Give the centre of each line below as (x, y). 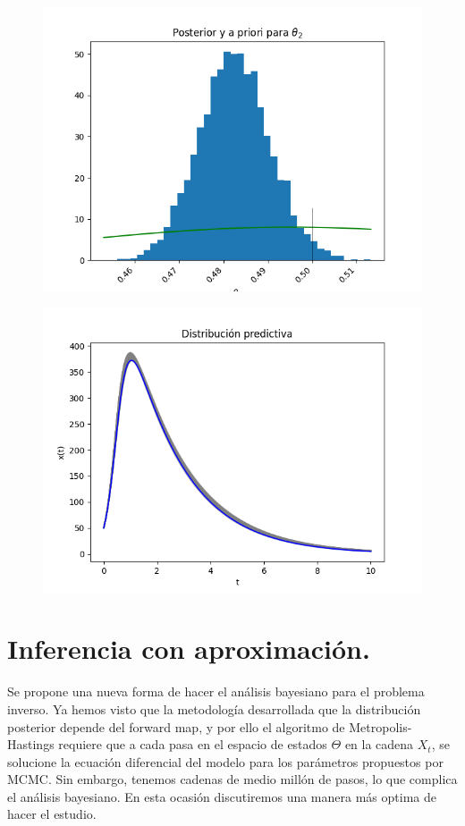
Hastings (31, 744)
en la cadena (379, 744)
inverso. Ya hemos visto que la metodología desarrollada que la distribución (214, 708)
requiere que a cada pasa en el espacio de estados (193, 744)
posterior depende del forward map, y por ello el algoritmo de (176, 726)
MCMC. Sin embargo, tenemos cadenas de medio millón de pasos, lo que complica (232, 779)
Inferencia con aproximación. (189, 649)
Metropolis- (380, 726)
